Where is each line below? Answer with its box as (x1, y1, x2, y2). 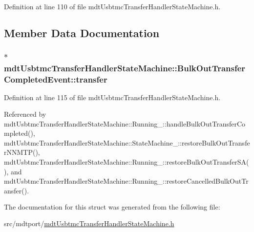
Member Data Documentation (4, 25, 160, 40)
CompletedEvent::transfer (4, 73, 107, 85)
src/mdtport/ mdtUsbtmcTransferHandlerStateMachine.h (4, 218, 174, 228)
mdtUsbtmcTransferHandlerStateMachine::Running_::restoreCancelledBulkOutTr (4, 176, 249, 186)
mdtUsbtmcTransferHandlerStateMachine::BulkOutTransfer (4, 62, 246, 74)
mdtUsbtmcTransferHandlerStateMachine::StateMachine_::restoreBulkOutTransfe (4, 137, 250, 148)
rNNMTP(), (4, 147, 40, 157)
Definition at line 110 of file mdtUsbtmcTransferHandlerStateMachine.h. (4, 1, 221, 11)
